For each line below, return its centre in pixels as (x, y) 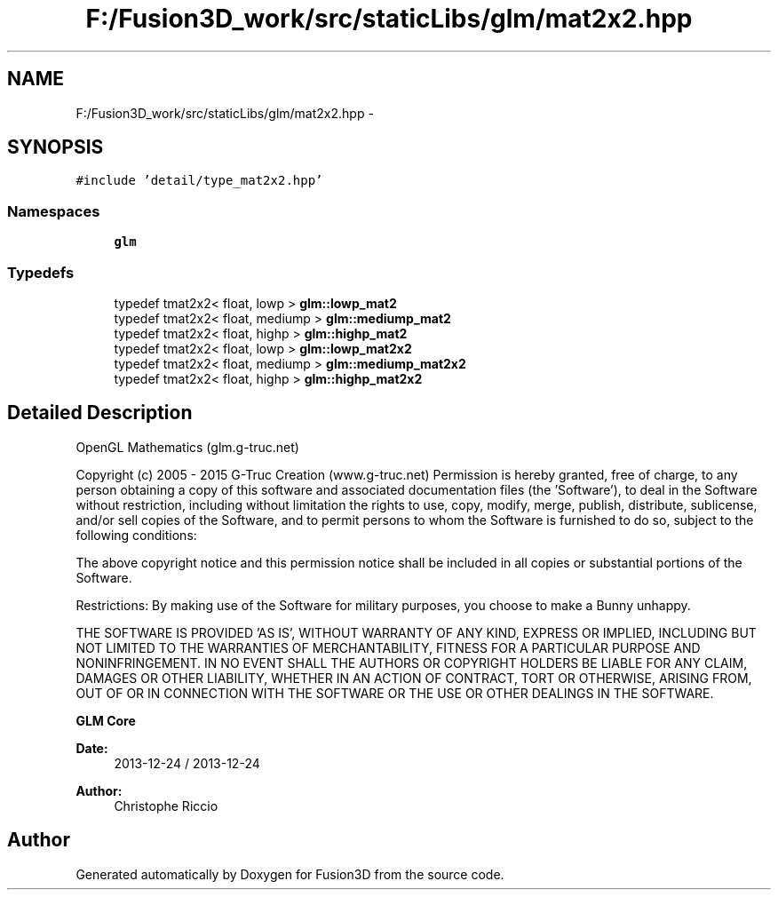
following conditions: (136, 535)
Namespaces (54, 211)
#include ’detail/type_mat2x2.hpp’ (199, 181)
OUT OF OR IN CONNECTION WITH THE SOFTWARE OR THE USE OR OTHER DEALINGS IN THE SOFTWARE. (395, 693)
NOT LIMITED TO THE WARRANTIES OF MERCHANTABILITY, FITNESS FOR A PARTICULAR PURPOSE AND (388, 647)
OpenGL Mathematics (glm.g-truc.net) (187, 447)
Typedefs (41, 272)
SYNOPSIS (56, 147)
